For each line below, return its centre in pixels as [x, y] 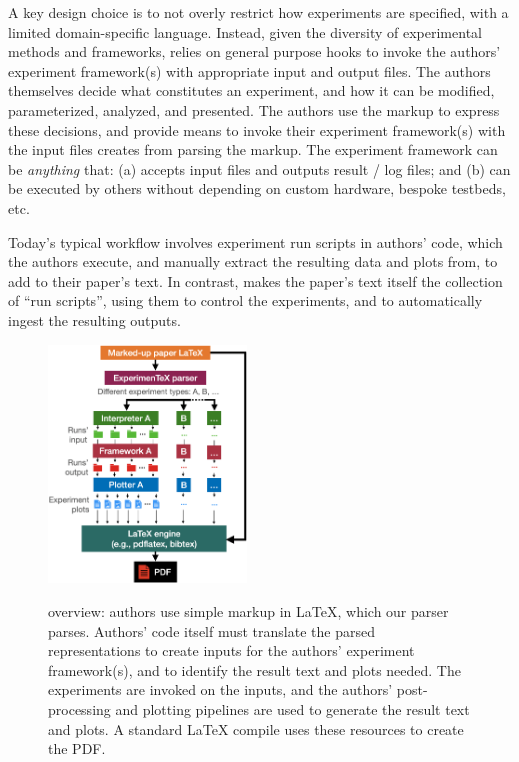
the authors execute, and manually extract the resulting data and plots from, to [253, 261]
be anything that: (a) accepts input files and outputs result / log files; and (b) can [259, 168]
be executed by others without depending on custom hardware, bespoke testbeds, [257, 188]
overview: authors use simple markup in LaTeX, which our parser [248, 611]
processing [79, 708]
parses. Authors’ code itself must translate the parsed [211, 630]
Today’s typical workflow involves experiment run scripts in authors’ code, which [255, 241]
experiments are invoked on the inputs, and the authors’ [220, 689]
